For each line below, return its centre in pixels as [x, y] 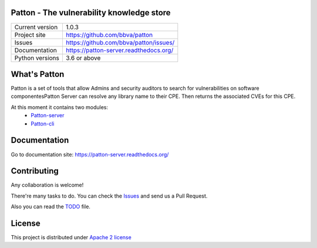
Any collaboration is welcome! [47, 185]
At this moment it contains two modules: [60, 107]
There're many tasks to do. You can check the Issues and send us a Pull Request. [109, 196]
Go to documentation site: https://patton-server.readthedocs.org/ [90, 154]
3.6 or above [83, 57]
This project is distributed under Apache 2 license [71, 237]
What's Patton [38, 74]
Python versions [37, 57]
